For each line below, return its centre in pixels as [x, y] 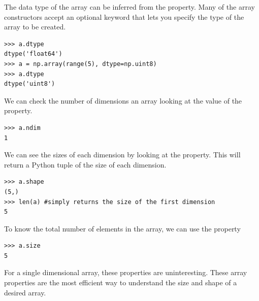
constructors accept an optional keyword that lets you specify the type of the [124, 16]
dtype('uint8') [30, 84]
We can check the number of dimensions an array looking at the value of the [123, 100]
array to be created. [35, 27]
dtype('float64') [33, 54]
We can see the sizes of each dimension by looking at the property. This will [122, 155]
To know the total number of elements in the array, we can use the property [122, 228]
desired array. [25, 292]
